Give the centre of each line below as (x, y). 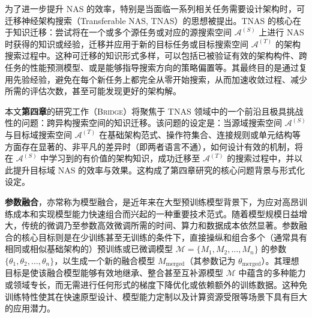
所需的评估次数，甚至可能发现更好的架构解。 (93, 91)
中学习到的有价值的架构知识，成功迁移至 (120, 158)
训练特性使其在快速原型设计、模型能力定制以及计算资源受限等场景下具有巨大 (156, 296)
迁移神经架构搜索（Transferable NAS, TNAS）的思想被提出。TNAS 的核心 (149, 20)
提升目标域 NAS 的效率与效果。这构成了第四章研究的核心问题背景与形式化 (159, 169)
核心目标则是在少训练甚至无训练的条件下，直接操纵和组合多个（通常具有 (164, 237)
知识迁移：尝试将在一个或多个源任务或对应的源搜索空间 (122, 32)
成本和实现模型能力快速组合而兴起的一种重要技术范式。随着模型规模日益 (156, 213)
